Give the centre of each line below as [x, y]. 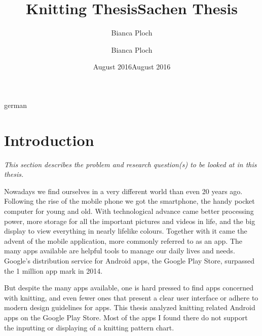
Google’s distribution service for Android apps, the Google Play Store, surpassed [129, 260]
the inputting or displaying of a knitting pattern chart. [89, 327]
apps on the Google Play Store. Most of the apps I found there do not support [126, 317]
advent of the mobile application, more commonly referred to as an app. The [123, 240]
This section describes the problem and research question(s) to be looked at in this [130, 164]
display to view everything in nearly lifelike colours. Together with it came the [126, 231]
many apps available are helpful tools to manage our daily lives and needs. [120, 251]
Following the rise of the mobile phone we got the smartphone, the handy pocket [129, 201]
